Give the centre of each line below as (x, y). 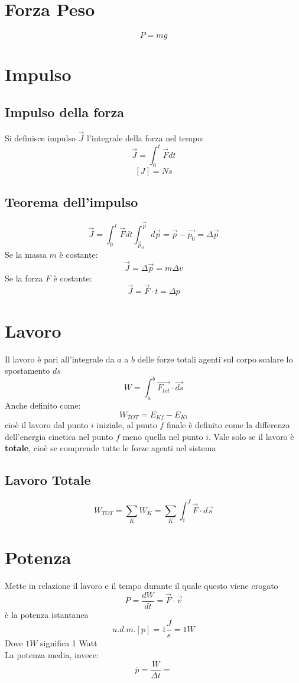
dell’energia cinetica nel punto (59, 436)
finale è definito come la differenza (228, 425)
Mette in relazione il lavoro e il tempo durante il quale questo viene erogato (142, 586)
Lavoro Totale (48, 480)
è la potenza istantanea (47, 614)
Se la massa (26, 254)
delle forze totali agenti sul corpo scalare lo (215, 359)
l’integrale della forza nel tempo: (146, 137)
